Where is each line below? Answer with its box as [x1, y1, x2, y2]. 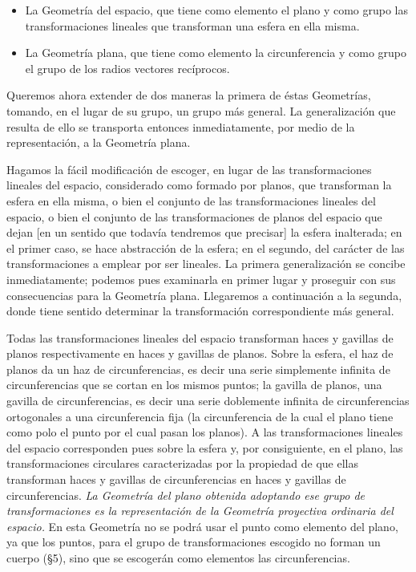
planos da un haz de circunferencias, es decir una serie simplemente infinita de [6, 360, 390, 377]
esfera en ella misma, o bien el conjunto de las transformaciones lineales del [6, 192, 376, 209]
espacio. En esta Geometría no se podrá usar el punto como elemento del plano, [6, 517, 398, 534]
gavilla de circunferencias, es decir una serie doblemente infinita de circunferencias [6, 392, 410, 409]
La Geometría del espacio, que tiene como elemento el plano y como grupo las [25, 2, 409, 18]
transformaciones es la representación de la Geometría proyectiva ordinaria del [6, 502, 394, 519]
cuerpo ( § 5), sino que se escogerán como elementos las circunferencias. [6, 550, 350, 566]
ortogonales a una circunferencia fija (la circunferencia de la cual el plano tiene [6, 408, 394, 424]
